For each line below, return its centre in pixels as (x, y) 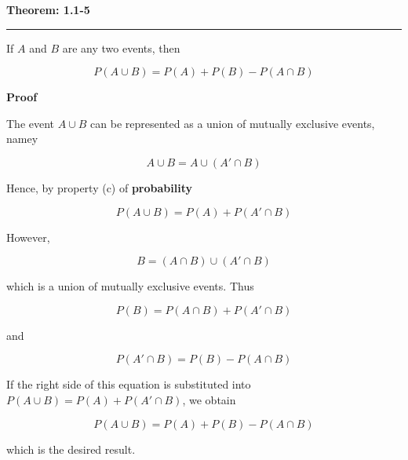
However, (28, 237)
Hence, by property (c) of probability (99, 187)
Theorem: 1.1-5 (48, 9)
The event (31, 123)
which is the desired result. (71, 449)
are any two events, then (121, 47)
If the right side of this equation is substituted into (129, 384)
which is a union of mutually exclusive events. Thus (130, 286)
